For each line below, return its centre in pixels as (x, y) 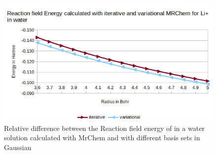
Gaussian (18, 147)
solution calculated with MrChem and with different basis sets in (102, 138)
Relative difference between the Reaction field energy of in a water (104, 128)
